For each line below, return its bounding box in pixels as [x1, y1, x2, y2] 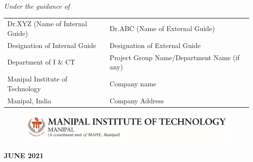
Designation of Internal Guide [7, 40, 96, 50]
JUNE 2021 [4, 150, 44, 160]
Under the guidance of [4, 1, 70, 11]
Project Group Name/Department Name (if [109, 52, 240, 62]
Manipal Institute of [7, 74, 68, 84]
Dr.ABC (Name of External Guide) [109, 23, 215, 33]
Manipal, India [7, 95, 52, 105]
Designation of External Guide [109, 40, 201, 50]
